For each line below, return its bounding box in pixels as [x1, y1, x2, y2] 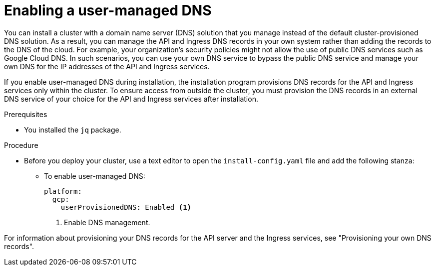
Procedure [4, 140, 38, 149]
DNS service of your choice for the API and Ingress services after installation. [4, 94, 258, 103]
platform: [44, 187, 82, 195]
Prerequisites [4, 110, 47, 119]
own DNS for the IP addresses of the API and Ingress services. [4, 62, 210, 71]
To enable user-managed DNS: [44, 171, 145, 180]
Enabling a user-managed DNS [4, 2, 212, 19]
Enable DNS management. [64, 218, 150, 227]
